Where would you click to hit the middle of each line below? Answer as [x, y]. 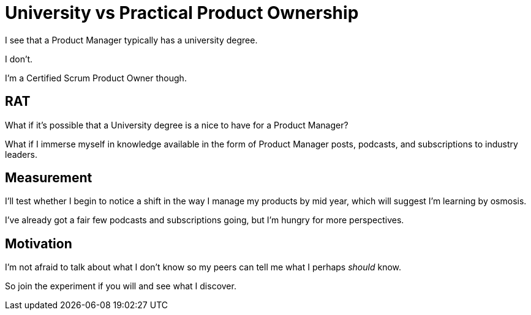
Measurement [49, 178]
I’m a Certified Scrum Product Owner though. [96, 78]
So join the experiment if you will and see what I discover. [121, 286]
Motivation [39, 243]
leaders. [21, 154]
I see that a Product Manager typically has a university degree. [131, 40]
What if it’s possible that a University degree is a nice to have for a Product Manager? [177, 125]
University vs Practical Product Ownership [182, 13]
